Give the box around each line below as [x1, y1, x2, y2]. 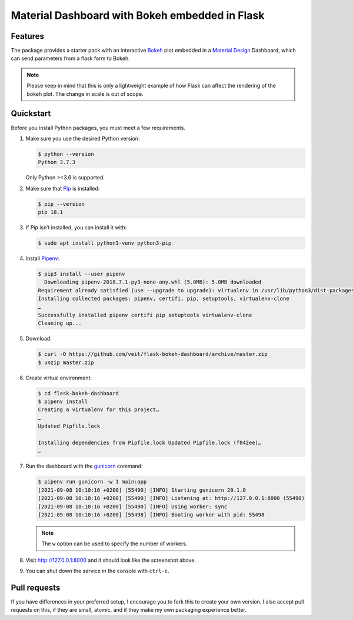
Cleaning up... [38, 320, 82, 326]
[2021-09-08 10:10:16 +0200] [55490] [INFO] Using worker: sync [38, 503, 228, 510]
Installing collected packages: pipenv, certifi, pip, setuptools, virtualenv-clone [38, 295, 289, 302]
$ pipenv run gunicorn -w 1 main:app [38, 478, 147, 485]
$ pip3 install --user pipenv [38, 271, 125, 277]
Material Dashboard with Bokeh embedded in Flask [11, 9, 265, 22]
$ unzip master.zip [38, 359, 94, 366]
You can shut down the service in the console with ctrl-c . [25, 568, 170, 575]
